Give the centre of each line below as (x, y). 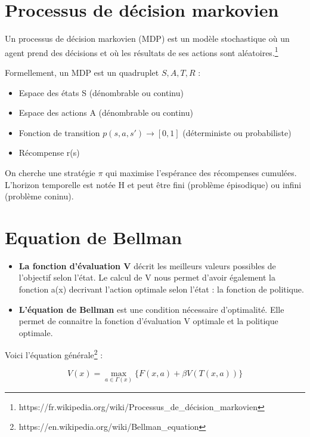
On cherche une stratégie (50, 172)
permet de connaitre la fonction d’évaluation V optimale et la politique (148, 321)
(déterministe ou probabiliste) (237, 132)
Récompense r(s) (49, 153)
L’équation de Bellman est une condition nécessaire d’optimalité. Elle (151, 309)
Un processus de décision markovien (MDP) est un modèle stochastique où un (147, 39)
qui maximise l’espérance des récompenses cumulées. (201, 172)
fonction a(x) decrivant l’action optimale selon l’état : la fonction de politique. (161, 289)
